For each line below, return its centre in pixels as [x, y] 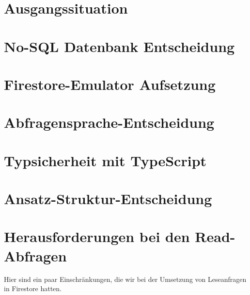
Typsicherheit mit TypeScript [105, 160]
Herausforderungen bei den [97, 236]
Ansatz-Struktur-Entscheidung [108, 199]
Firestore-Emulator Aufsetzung [110, 84]
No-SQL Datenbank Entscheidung [119, 46]
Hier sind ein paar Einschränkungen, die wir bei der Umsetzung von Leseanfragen [125, 279]
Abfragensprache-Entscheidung [109, 122]
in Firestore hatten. [33, 288]
